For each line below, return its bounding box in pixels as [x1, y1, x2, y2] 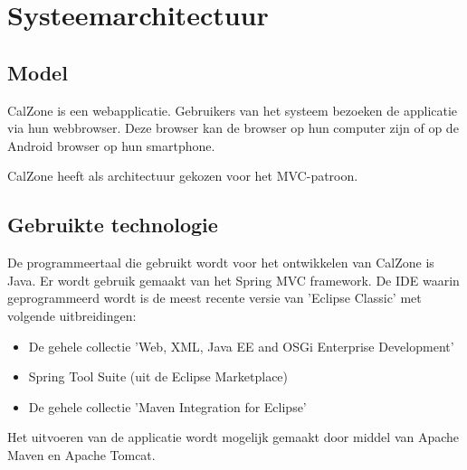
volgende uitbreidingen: [7, 305, 137, 324]
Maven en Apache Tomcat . [7, 445, 156, 464]
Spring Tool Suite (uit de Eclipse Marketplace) [28, 367, 289, 386]
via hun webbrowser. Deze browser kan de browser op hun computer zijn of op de [7, 118, 459, 137]
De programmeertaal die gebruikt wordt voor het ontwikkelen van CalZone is [7, 253, 434, 272]
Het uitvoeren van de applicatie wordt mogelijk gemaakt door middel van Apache [7, 428, 460, 446]
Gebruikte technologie [7, 211, 218, 239]
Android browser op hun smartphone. [7, 136, 215, 155]
